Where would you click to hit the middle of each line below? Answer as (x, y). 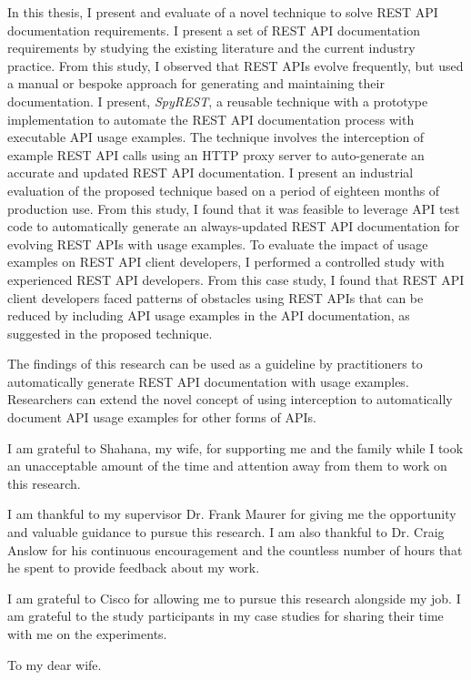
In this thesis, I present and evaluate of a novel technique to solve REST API (223, 12)
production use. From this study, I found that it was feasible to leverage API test (234, 208)
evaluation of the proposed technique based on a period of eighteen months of (224, 190)
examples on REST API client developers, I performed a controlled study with (226, 262)
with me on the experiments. (87, 634)
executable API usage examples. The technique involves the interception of (216, 137)
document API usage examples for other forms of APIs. (162, 417)
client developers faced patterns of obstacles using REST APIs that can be (215, 297)
